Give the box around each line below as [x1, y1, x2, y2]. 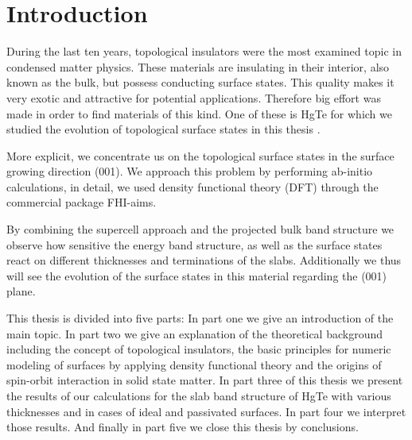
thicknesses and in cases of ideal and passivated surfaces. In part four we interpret [6, 403, 406, 419]
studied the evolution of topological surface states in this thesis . [6, 121, 321, 137]
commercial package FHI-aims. [6, 194, 157, 210]
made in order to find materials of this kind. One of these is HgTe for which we [6, 105, 393, 122]
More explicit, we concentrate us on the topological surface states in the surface [6, 147, 395, 164]
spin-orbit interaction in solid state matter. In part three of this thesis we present [6, 372, 403, 388]
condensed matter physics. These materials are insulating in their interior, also [6, 58, 390, 75]
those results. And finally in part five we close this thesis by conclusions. [6, 419, 359, 435]
